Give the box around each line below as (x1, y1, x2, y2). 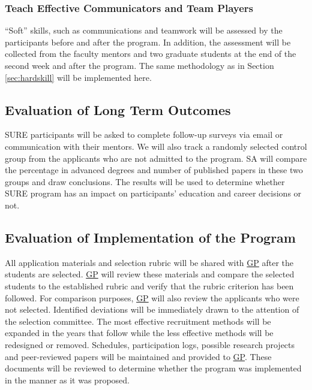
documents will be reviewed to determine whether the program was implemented (5, 362, 302, 374)
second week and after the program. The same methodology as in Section (5, 59, 274, 71)
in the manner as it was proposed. (5, 373, 130, 386)
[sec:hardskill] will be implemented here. (5, 71, 152, 83)
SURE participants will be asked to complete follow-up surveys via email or (5, 128, 283, 141)
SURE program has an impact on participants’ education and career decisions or (5, 187, 302, 199)
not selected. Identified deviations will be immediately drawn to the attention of (5, 303, 299, 316)
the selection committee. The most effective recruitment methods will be (5, 315, 271, 327)
